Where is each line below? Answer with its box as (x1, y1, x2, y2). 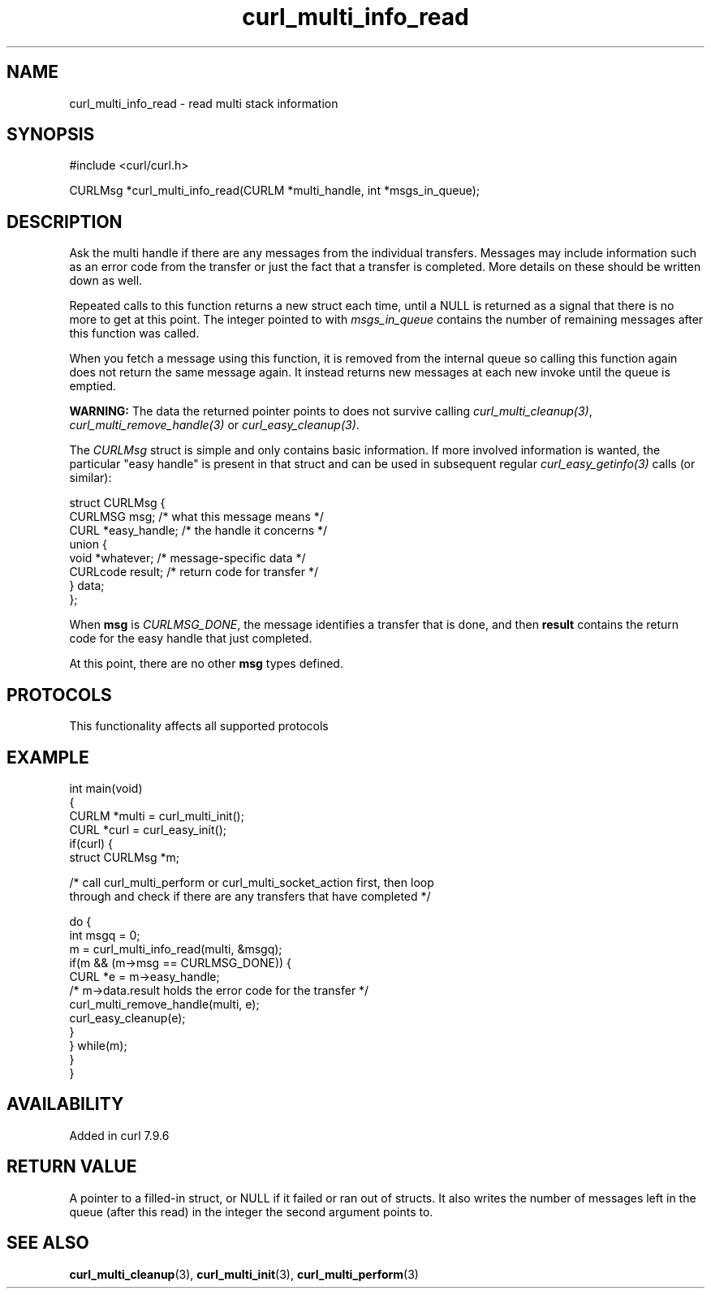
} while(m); (69, 1038, 127, 1052)
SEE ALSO (6, 1233, 89, 1254)
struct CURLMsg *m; (69, 850, 180, 864)
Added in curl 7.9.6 (69, 1128, 170, 1142)
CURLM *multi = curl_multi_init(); (69, 808, 244, 823)
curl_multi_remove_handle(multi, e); (69, 996, 260, 1011)
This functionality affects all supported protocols (69, 719, 329, 734)
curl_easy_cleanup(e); (69, 1010, 186, 1025)
